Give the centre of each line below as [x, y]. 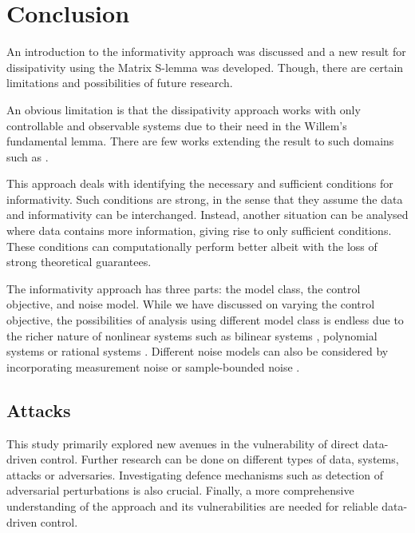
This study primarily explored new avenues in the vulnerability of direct [183, 443]
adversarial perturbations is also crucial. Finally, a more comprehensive [180, 490]
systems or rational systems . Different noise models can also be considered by [198, 351]
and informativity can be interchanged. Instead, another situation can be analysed [207, 215]
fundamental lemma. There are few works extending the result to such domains [200, 141]
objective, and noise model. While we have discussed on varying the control [191, 304]
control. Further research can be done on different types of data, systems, [219, 459]
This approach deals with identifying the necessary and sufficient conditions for [200, 183]
